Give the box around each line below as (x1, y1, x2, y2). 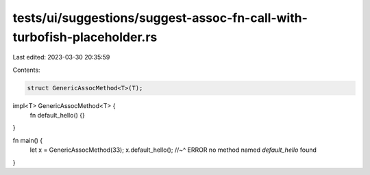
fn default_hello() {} (29, 111, 85, 120)
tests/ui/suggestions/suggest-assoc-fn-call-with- (12, 10, 308, 25)
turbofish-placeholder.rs (12, 29, 158, 44)
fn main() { (12, 136, 43, 144)
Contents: (12, 66, 40, 74)
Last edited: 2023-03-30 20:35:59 (12, 53, 110, 62)
